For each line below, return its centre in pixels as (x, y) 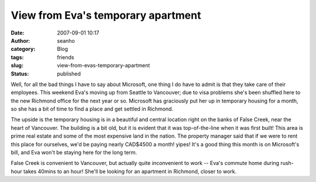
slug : (17, 66)
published (69, 74)
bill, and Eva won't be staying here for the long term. (74, 153)
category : (23, 49)
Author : (20, 40)
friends (66, 57)
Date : (18, 33)
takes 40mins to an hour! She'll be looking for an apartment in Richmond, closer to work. (130, 171)
